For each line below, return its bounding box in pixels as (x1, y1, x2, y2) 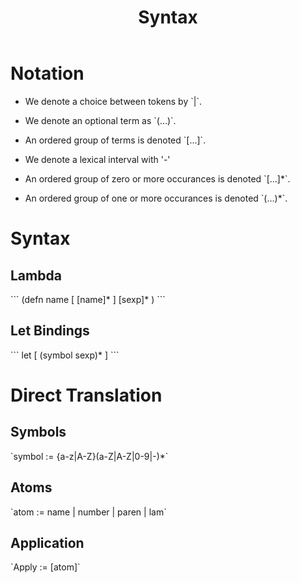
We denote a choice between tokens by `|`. (24, 95, 202, 107)
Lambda (10, 267, 62, 284)
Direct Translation (10, 384, 163, 406)
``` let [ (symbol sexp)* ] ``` (10, 349, 120, 361)
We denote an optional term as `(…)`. (24, 114, 177, 126)
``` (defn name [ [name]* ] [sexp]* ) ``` (10, 293, 166, 305)
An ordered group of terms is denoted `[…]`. (24, 134, 207, 146)
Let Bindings (10, 322, 90, 340)
